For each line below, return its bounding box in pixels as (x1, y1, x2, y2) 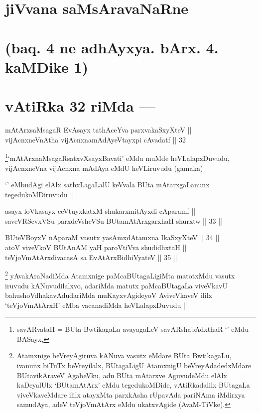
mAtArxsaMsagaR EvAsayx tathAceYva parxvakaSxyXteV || (5, 125, 192, 135)
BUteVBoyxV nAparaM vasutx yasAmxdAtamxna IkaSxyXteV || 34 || (5, 232, 220, 243)
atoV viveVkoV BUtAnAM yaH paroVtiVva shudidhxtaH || (5, 242, 187, 253)
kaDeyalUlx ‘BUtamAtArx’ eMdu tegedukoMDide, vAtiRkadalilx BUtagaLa (16, 380, 250, 390)
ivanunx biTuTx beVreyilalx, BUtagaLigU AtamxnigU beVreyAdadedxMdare (16, 360, 252, 371)
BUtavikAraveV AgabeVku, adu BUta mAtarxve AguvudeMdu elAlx (16, 370, 227, 380)
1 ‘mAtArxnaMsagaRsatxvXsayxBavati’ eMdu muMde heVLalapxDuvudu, (5, 151, 230, 163)
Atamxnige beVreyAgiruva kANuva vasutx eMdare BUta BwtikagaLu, (16, 350, 232, 361)
